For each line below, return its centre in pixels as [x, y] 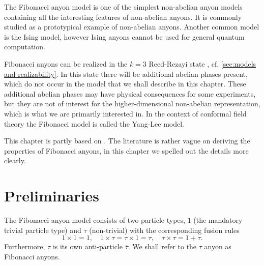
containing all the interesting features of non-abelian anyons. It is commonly [123, 17]
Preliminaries [52, 196]
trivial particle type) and [43, 230]
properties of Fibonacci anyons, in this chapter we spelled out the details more [126, 150]
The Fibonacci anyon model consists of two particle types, [95, 220]
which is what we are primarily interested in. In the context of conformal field [125, 113]
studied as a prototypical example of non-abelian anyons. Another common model [132, 27]
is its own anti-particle [87, 246]
